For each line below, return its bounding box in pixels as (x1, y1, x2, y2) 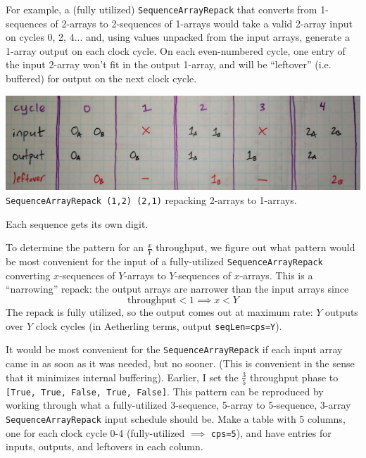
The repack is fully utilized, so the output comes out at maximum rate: (6, 305, 313, 319)
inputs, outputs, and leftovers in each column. (6, 439, 203, 454)
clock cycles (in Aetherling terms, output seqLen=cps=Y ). (35, 318, 282, 333)
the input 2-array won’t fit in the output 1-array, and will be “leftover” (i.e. (6, 57, 332, 72)
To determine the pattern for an (6, 240, 144, 255)
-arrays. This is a (239, 267, 313, 282)
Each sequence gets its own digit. (6, 216, 149, 231)
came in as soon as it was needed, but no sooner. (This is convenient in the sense (6, 355, 355, 370)
